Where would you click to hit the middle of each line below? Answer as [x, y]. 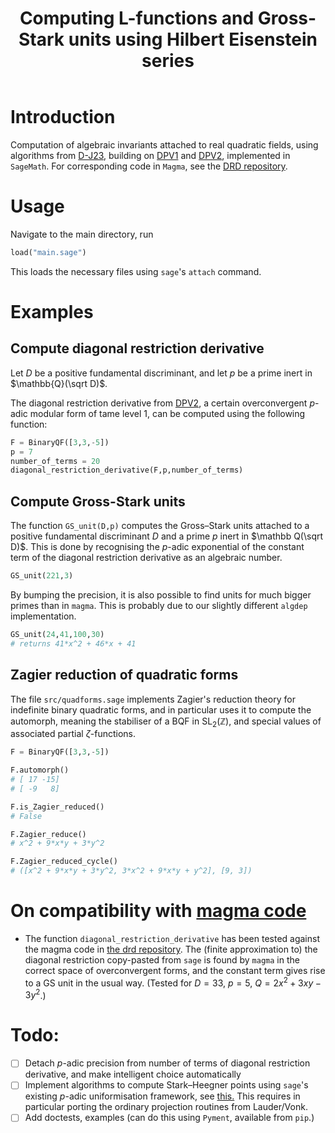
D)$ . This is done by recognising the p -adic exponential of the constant [157, 547]
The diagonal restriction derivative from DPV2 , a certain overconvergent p [162, 403]
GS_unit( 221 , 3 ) [42, 576]
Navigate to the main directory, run [82, 234]
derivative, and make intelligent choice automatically [133, 1074]
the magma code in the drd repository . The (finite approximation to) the [171, 949]
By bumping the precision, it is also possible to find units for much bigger [161, 594]
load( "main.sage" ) [48, 252]
